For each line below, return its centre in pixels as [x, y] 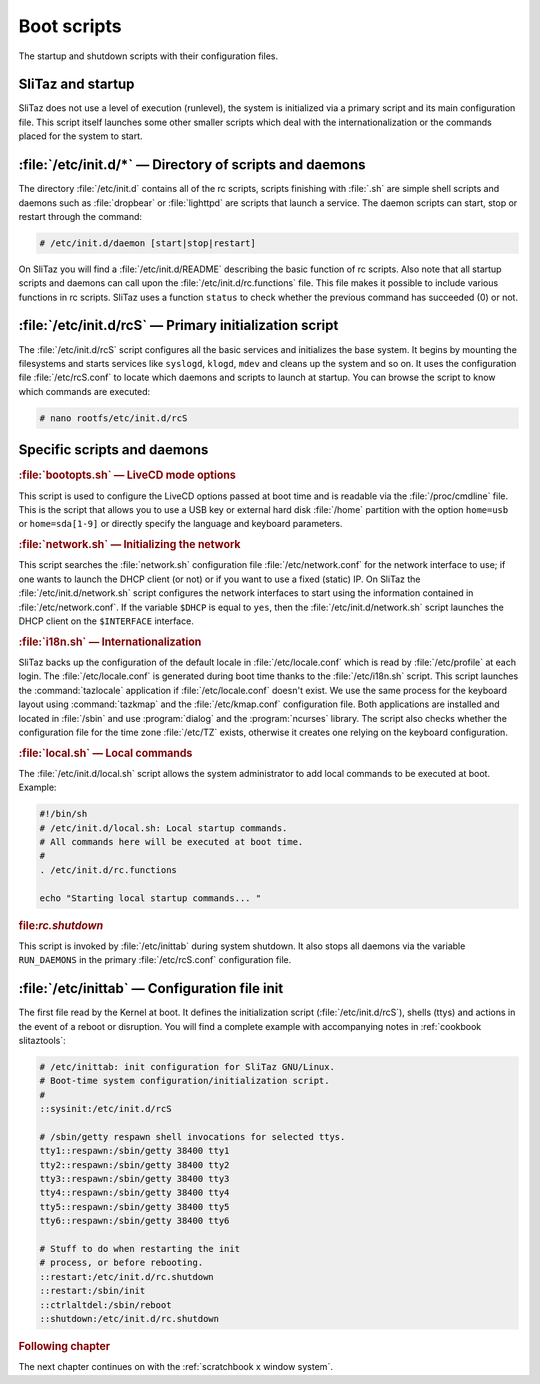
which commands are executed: [84, 391]
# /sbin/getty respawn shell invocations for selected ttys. [192, 1136]
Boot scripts [70, 26]
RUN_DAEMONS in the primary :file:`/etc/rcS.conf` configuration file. [155, 960]
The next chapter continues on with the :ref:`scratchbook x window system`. [176, 1367]
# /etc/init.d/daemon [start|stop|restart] [148, 243]
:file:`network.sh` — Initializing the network [129, 545]
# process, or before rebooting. [121, 1263]
